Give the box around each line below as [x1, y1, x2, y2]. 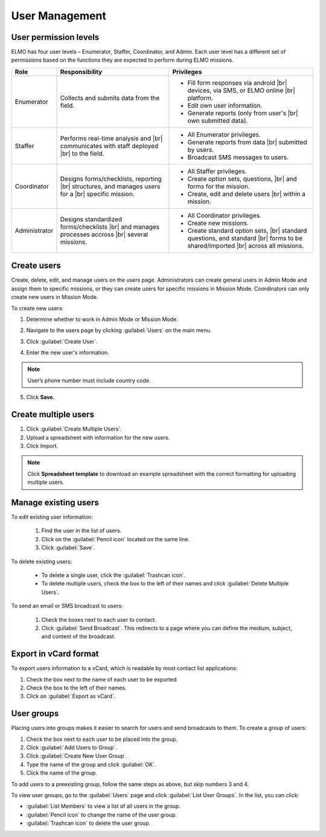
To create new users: [11, 304, 64, 311]
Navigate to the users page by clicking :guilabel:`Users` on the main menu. [26, 327, 212, 334]
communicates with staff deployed [60, 142, 159, 150]
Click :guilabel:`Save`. [41, 544, 95, 552]
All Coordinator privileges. [187, 211, 262, 220]
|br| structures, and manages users [60, 182, 161, 191]
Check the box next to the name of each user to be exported [26, 676, 177, 683]
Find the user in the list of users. [41, 527, 122, 535]
